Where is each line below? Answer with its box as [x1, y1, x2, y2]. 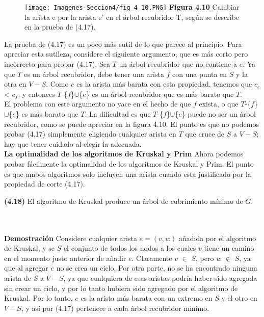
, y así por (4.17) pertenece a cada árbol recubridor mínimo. [21, 302, 209, 313]
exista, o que [199, 98, 239, 109]
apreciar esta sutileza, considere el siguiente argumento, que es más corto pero [4, 48, 248, 59]
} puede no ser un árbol [181, 109, 256, 119]
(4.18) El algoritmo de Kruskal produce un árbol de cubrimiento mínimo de [4, 195, 243, 206]
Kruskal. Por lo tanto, [4, 293, 73, 303]
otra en [4, 78, 27, 89]
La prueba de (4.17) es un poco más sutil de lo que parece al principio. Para [4, 38, 242, 49]
